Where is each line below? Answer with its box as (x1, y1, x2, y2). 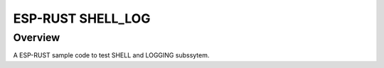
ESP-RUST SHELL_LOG (13, 11, 151, 26)
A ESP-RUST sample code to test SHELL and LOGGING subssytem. (13, 51, 210, 59)
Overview (13, 31, 60, 44)
